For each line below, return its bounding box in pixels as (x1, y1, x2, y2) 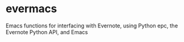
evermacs (5, 2, 57, 16)
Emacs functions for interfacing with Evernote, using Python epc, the (5, 22, 179, 29)
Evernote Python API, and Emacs (5, 28, 89, 35)
